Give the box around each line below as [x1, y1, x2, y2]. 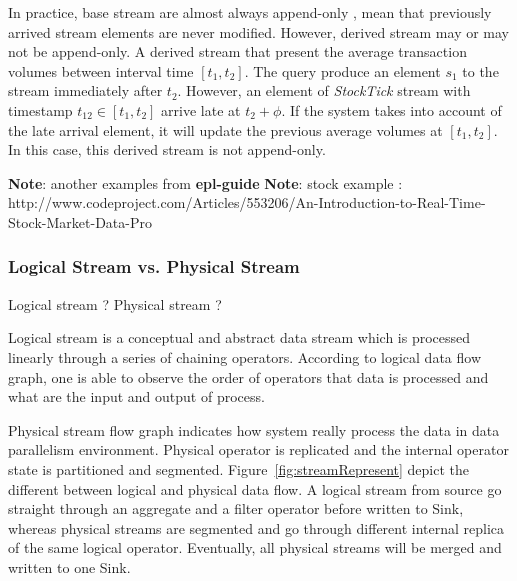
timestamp [8, 99, 73, 120]
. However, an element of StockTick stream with [177, 80, 471, 101]
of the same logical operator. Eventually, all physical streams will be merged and [8, 537, 502, 558]
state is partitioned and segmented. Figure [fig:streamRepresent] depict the [8, 458, 469, 479]
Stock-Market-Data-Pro [8, 211, 152, 232]
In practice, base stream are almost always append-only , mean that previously [8, 2, 492, 22]
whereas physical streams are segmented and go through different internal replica [8, 517, 505, 538]
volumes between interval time [8, 60, 194, 81]
